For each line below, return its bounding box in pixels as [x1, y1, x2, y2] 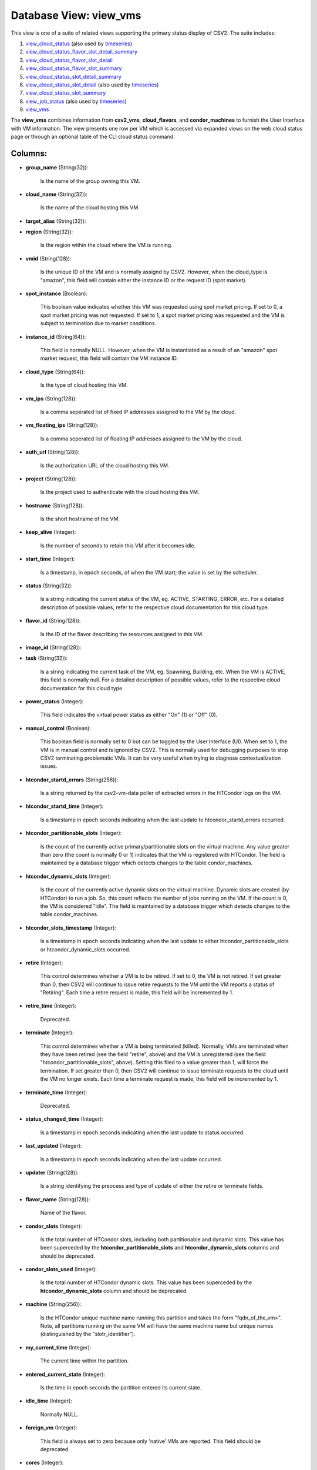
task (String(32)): [25, 654, 68, 661]
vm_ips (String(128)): [25, 395, 77, 402]
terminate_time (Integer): [25, 1088, 87, 1096]
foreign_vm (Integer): [25, 1424, 77, 1431]
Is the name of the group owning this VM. [40, 177, 140, 185]
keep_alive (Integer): [25, 529, 76, 536]
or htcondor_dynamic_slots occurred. [40, 946, 131, 953]
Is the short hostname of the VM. [40, 515, 120, 523]
